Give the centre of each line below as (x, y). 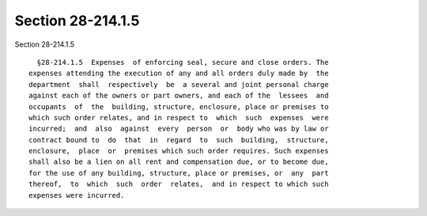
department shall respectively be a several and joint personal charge (179, 84)
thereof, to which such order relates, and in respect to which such (179, 184)
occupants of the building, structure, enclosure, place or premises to (179, 106)
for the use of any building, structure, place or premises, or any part (179, 173)
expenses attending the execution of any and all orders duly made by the (179, 74)
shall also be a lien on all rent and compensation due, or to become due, (179, 162)
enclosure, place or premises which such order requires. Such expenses (179, 151)
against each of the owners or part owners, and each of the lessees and (179, 96)
